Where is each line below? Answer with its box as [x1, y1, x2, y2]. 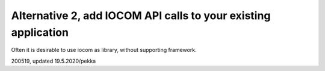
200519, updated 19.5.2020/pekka [11, 57, 96, 64]
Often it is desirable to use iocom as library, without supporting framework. [11, 47, 197, 54]
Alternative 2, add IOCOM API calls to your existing [11, 9, 271, 22]
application [11, 26, 69, 39]
